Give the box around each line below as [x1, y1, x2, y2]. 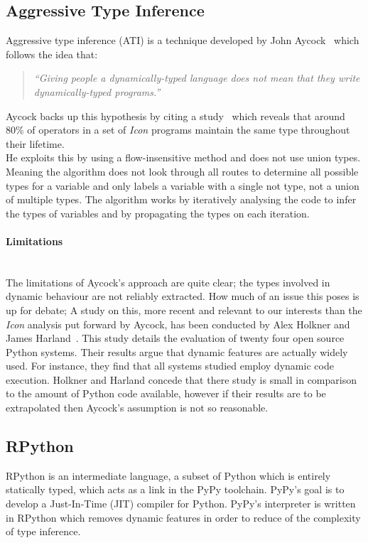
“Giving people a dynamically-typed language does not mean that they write [33, 70, 360, 85]
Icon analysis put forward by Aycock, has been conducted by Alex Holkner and [6, 316, 350, 331]
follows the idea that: [6, 46, 98, 61]
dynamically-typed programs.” [33, 84, 161, 99]
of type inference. [6, 524, 81, 539]
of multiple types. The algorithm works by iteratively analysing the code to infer [6, 192, 357, 207]
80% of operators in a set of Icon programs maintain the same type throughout [6, 122, 350, 137]
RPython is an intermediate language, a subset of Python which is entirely [6, 468, 331, 483]
